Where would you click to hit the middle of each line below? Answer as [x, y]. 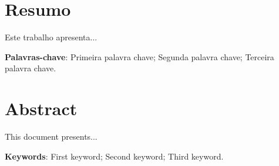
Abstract [41, 108]
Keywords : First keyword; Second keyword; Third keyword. [114, 156]
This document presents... [51, 136]
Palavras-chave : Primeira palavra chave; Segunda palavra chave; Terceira [139, 56]
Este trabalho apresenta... [51, 37]
